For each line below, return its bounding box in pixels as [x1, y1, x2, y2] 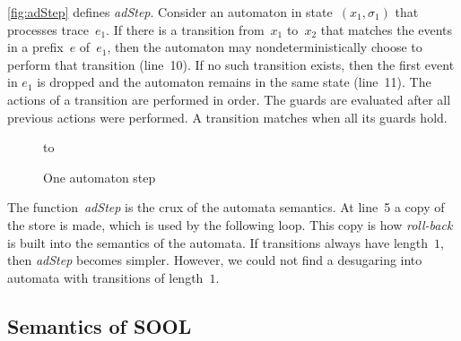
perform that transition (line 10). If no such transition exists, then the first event [7, 55, 455, 73]
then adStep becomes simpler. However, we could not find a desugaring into [7, 251, 422, 269]
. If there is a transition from [106, 20, 265, 38]
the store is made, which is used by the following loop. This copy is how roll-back [7, 215, 453, 234]
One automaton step [43, 167, 156, 186]
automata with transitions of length [7, 268, 204, 286]
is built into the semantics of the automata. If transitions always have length [7, 233, 429, 251]
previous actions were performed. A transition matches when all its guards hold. [7, 107, 448, 126]
